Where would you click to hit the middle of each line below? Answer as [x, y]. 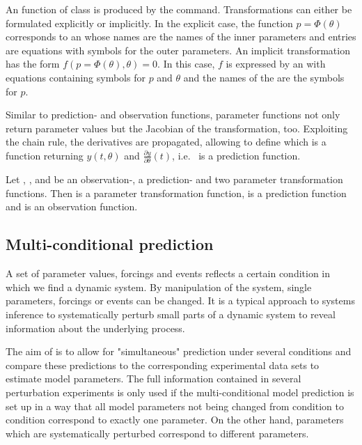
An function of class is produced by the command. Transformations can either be [179, 9]
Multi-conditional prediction [110, 244]
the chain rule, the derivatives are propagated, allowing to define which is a [166, 142]
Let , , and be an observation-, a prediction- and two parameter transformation [174, 179]
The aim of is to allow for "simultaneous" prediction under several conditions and [179, 351]
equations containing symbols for [76, 77]
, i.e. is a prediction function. [236, 155]
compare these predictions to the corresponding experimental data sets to [163, 365]
